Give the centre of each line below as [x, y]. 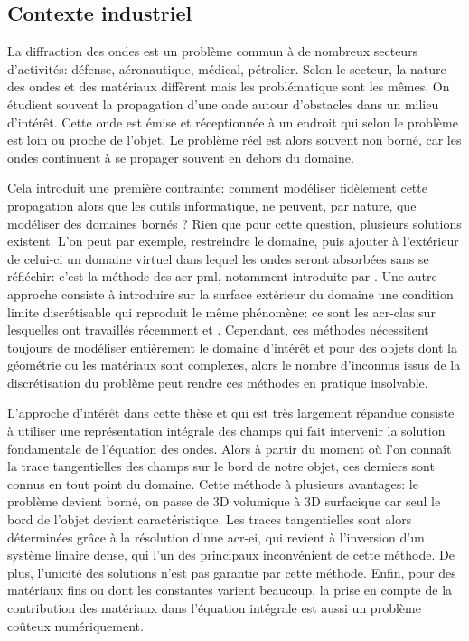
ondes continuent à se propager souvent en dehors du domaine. [181, 157]
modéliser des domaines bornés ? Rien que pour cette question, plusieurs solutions [234, 223]
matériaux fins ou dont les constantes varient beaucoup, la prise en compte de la [230, 590]
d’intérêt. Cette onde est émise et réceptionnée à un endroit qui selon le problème [233, 122]
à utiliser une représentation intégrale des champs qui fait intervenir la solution [226, 431]
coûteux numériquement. [75, 625]
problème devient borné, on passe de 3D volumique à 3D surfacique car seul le [224, 501]
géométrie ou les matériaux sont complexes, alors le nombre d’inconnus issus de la [234, 365]
